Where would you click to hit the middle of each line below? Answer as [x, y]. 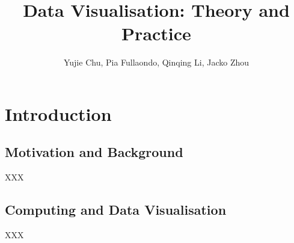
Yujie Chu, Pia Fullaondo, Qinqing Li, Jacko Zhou [156, 62]
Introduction [58, 113]
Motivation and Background [94, 152]
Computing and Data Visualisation [116, 210]
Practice [156, 33]
